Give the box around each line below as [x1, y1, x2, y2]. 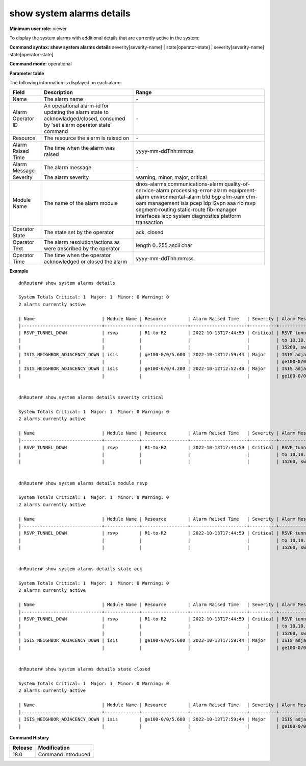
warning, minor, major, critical [136, 174, 207, 181]
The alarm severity [44, 174, 89, 181]
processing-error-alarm [170, 187, 227, 194]
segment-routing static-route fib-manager [136, 206, 237, 213]
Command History [9, 735, 49, 741]
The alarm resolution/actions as [44, 239, 120, 246]
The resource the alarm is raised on [44, 134, 130, 142]
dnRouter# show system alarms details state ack [18, 566, 142, 572]
